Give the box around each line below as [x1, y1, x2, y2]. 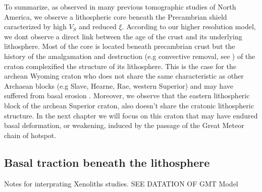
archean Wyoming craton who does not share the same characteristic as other [4, 71, 244, 81]
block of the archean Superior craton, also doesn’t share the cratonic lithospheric [4, 100, 254, 110]
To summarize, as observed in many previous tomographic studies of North [4, 2, 236, 12]
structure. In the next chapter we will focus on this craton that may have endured [4, 110, 258, 120]
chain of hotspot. [4, 130, 57, 140]
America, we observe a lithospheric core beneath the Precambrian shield [4, 11, 227, 22]
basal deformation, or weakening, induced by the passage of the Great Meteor [4, 120, 244, 131]
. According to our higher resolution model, [122, 21, 256, 32]
